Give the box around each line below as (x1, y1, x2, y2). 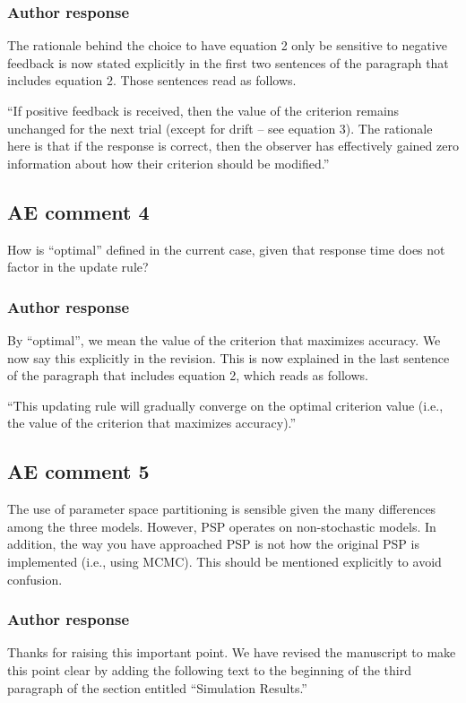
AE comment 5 (7, 457, 150, 485)
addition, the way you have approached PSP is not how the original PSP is (7, 534, 419, 553)
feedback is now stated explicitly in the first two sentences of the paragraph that (7, 53, 449, 72)
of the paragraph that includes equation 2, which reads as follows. (7, 366, 368, 385)
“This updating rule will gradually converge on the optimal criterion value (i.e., (7, 395, 444, 414)
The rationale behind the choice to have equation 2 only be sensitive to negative (7, 36, 447, 55)
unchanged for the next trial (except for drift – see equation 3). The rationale (7, 118, 433, 137)
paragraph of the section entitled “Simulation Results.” (7, 678, 307, 697)
